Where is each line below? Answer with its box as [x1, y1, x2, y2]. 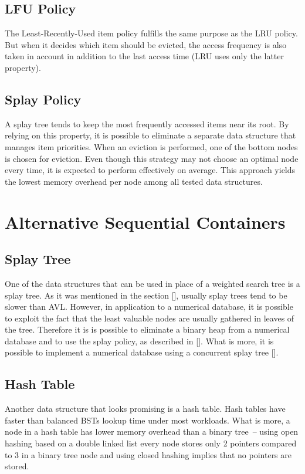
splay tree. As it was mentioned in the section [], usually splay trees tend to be [5, 289, 287, 301]
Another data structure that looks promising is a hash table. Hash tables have [5, 402, 286, 415]
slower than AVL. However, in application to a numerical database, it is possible [5, 300, 293, 313]
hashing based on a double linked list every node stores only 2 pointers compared [5, 437, 297, 449]
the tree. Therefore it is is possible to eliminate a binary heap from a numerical [5, 323, 290, 336]
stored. [5, 460, 29, 472]
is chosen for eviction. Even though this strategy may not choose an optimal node [5, 152, 299, 164]
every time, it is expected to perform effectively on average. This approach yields [5, 164, 296, 176]
